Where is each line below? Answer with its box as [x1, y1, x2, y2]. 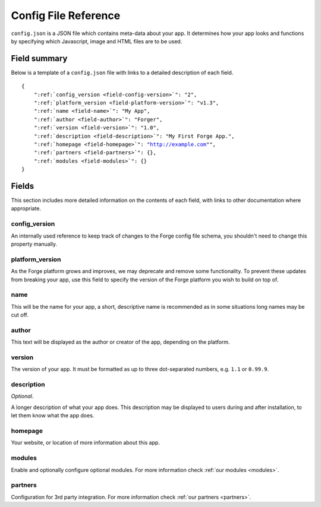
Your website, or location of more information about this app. [11, 439, 160, 446]
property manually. [11, 240, 58, 248]
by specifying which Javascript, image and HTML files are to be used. [11, 37, 182, 45]
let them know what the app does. [11, 412, 95, 419]
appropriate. [11, 205, 42, 212]
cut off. [11, 312, 29, 319]
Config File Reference [11, 9, 121, 22]
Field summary [11, 53, 68, 64]
